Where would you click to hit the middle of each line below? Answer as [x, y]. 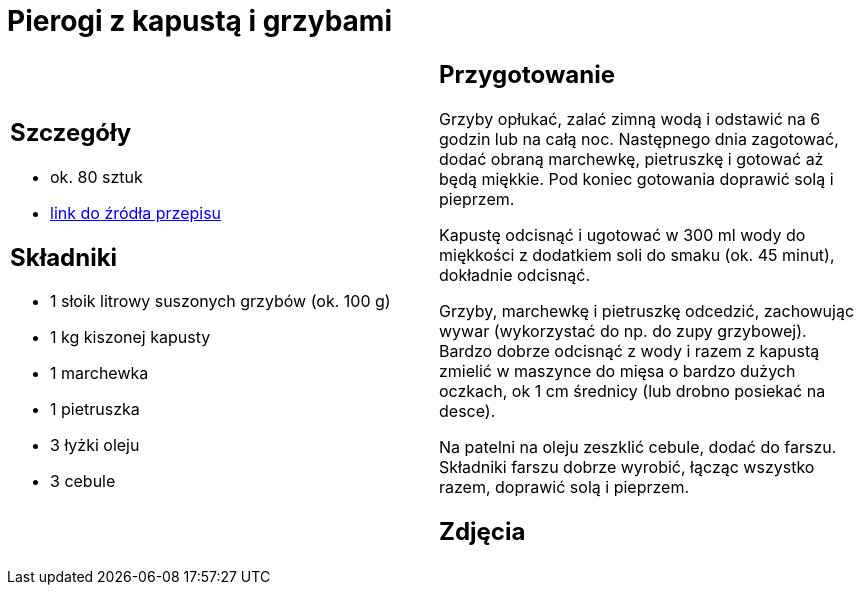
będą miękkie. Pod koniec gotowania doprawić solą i [636, 178]
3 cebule [83, 481]
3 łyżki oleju [95, 445]
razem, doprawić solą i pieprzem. [564, 486]
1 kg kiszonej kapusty [130, 337]
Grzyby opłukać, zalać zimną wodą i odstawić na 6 [630, 118]
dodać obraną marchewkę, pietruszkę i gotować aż [631, 158]
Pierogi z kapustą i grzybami [200, 21]
